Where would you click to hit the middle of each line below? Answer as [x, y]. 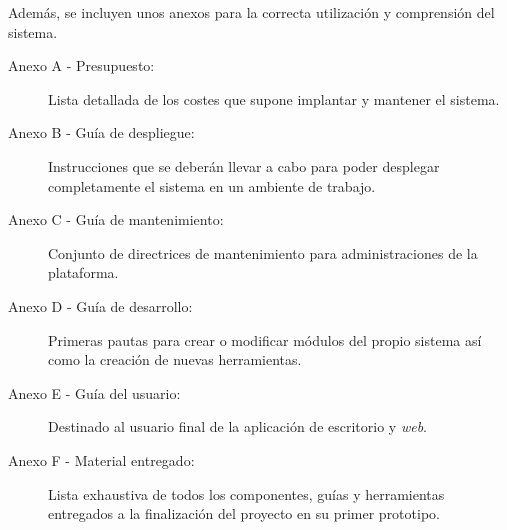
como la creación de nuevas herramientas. [175, 359]
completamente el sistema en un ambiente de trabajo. [212, 185]
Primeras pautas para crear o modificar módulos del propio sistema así [265, 339]
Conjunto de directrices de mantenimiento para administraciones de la [263, 252]
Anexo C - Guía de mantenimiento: [116, 219]
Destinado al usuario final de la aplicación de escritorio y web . [237, 426]
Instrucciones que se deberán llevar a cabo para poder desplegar [244, 165]
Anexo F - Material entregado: [101, 459]
